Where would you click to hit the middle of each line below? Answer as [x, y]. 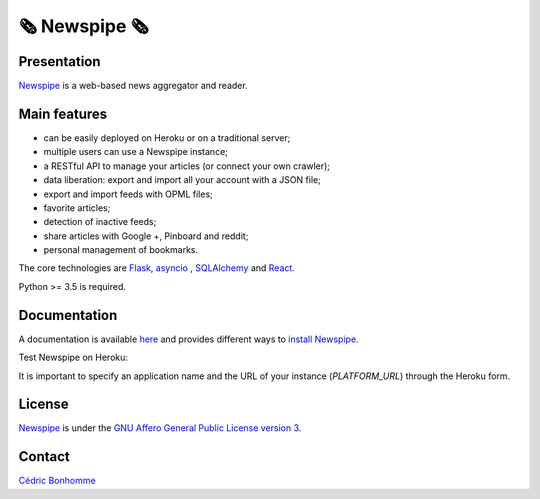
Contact [44, 456]
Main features [63, 113]
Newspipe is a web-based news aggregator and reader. [133, 86]
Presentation [59, 61]
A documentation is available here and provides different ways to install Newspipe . [188, 339]
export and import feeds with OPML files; [128, 194]
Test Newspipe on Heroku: [73, 357]
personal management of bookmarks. [121, 250]
